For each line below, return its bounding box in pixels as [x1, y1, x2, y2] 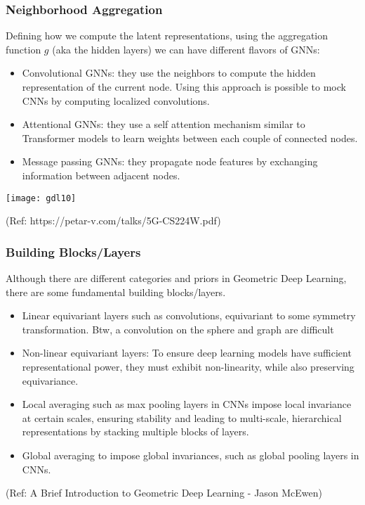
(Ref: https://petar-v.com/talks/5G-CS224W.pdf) [6, 213, 221, 228]
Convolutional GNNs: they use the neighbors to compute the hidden [22, 65, 316, 80]
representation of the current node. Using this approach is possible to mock [22, 79, 346, 94]
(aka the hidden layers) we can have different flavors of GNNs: [52, 41, 320, 56]
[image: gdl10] [6, 193, 77, 203]
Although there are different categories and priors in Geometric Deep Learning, [6, 271, 347, 286]
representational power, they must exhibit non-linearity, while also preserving [22, 359, 354, 373]
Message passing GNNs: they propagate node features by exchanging [22, 154, 318, 169]
